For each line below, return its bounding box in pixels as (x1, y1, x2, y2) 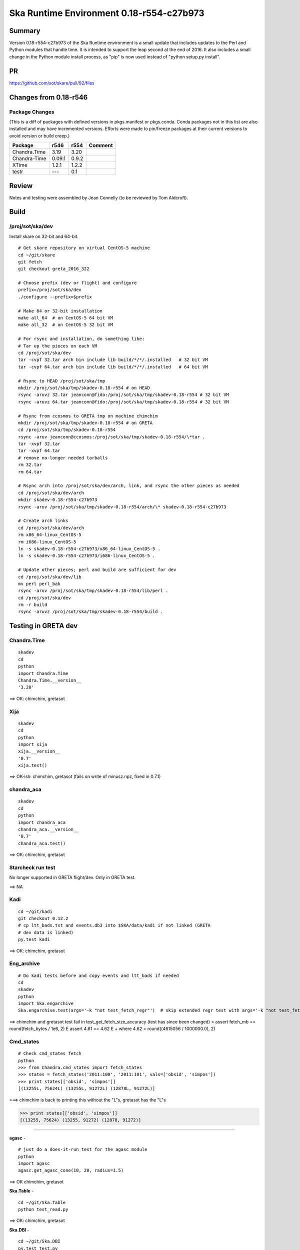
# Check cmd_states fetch (18, 1050, 82, 1056)
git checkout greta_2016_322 (18, 266, 89, 272)
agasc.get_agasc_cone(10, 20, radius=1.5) (18, 1167, 124, 1173)
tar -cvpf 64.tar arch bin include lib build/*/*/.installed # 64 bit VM (18, 364, 208, 369)
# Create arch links (18, 518, 68, 523)
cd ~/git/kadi (18, 908, 52, 914)
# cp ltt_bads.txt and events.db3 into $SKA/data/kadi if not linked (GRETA (18, 922, 211, 928)
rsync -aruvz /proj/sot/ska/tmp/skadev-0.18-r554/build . (18, 609, 163, 614)
